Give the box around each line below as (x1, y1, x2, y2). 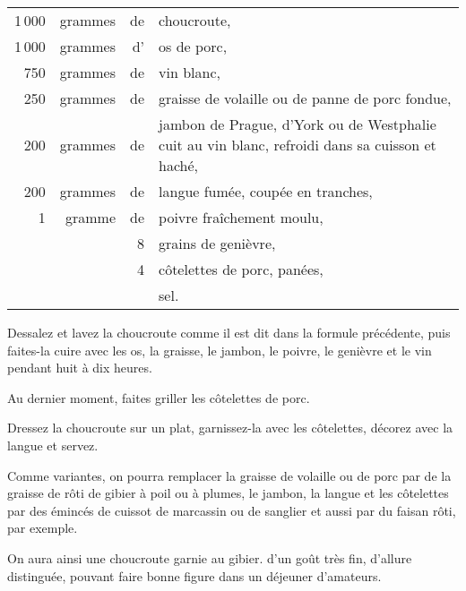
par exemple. (7, 518, 78, 537)
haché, (159, 155, 199, 176)
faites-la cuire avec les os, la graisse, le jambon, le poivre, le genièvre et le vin (7, 340, 432, 359)
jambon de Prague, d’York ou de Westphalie (159, 114, 436, 134)
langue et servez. (7, 435, 99, 454)
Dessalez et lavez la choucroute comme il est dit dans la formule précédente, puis (7, 323, 451, 341)
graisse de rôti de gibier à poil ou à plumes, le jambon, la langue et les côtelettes (7, 484, 449, 502)
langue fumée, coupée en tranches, (159, 181, 373, 201)
